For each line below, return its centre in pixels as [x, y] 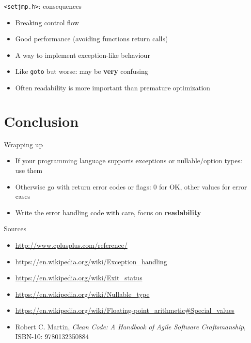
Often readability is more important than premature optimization [113, 88]
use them [29, 170]
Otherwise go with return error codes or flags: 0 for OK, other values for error [131, 186]
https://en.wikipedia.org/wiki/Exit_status [79, 278]
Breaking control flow [47, 22]
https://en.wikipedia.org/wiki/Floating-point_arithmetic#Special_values [125, 310]
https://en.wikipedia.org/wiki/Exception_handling [91, 261]
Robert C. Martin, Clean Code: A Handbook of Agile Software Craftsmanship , [131, 326]
